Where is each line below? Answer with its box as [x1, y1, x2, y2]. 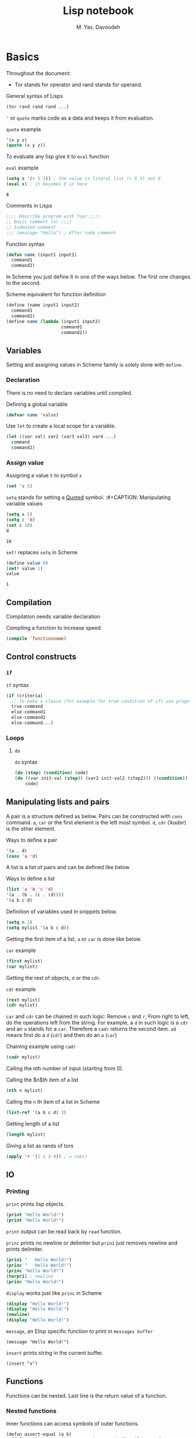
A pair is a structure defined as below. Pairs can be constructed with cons [6, 812, 183, 819]
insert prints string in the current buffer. [6, 1349, 104, 1356]
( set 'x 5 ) [6, 483, 33, 489]
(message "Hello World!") [6, 1339, 69, 1345]
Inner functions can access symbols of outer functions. [6, 1420, 139, 1427]
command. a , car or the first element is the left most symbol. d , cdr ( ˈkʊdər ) [6, 819, 187, 826]
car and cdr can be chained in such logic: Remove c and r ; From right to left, [6, 1013, 190, 1020]
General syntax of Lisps [6, 92, 63, 99]
